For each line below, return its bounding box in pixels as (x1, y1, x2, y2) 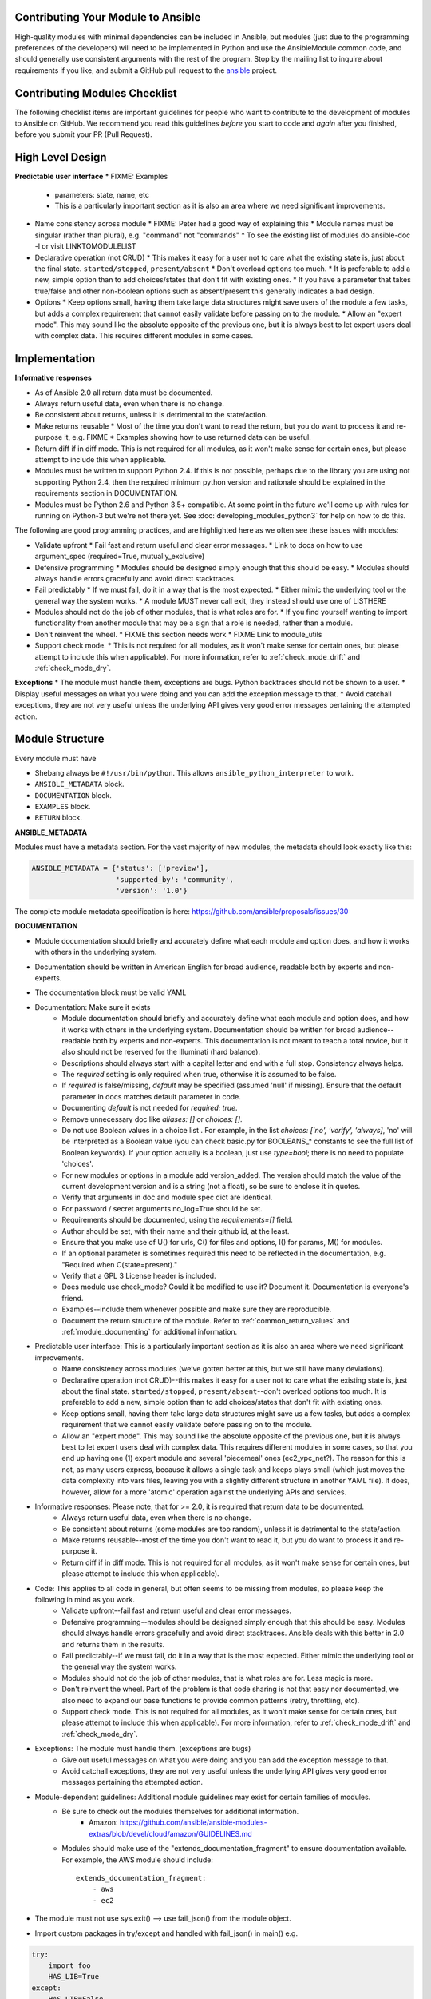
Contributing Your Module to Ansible (14, 10, 201, 24)
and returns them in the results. (61, 1639, 165, 1649)
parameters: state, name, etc (54, 190, 149, 199)
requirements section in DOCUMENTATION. (34, 489, 179, 498)
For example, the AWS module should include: (61, 1855, 213, 1865)
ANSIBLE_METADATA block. (34, 780, 125, 789)
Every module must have (14, 753, 97, 763)
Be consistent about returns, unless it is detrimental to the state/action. (34, 410, 268, 420)
